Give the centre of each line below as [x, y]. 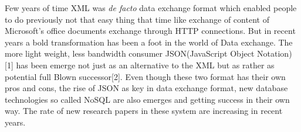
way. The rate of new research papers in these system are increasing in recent [144, 111]
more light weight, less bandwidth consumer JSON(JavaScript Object [130, 53]
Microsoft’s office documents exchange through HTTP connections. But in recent [150, 31]
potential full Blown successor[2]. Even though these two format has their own [145, 76]
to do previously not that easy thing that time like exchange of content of [137, 19]
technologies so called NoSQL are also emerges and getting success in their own [147, 99]
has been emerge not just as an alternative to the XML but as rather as [145, 65]
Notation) [275, 53]
